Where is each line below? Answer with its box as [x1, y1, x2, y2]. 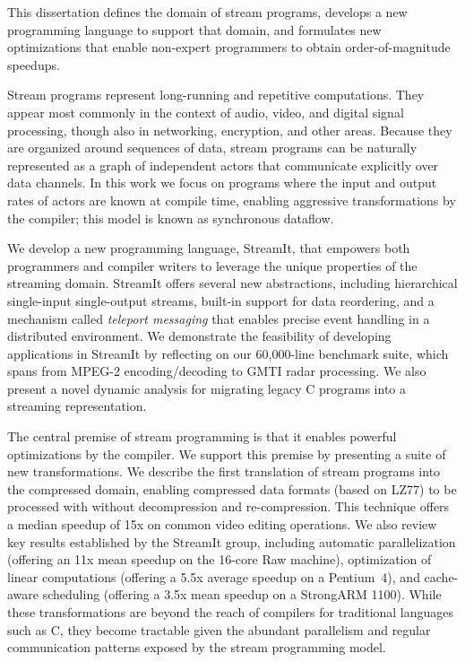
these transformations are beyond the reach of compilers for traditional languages [7, 603, 454, 621]
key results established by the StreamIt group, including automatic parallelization [7, 532, 456, 551]
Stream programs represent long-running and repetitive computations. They [7, 85, 425, 104]
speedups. [7, 55, 60, 74]
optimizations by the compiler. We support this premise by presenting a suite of [7, 444, 446, 463]
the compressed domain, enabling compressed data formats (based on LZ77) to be [7, 479, 457, 498]
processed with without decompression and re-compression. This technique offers [7, 497, 450, 516]
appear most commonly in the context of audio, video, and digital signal [7, 102, 404, 121]
